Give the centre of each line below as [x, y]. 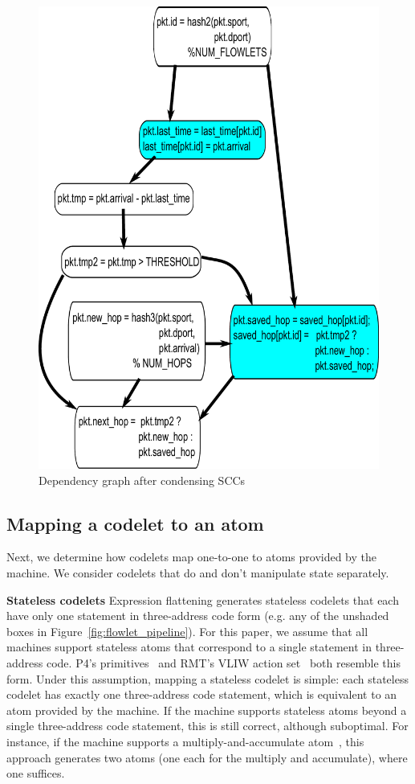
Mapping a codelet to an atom [135, 523]
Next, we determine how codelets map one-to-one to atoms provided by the [192, 557]
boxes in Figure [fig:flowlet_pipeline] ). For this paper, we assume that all [187, 631]
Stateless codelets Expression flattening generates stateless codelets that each [203, 599]
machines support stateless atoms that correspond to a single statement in [189, 647]
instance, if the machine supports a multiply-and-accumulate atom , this [185, 741]
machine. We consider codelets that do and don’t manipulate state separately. [198, 573]
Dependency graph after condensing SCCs [142, 480]
